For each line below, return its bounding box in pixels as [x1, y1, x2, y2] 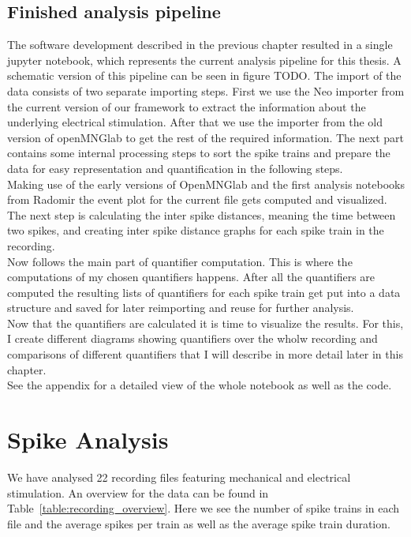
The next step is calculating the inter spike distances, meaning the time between [7, 206, 396, 223]
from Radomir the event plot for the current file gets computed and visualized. [7, 191, 387, 208]
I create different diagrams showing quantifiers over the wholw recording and [7, 330, 378, 347]
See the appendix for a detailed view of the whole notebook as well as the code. [7, 377, 392, 393]
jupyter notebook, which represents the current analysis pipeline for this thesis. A [7, 51, 402, 68]
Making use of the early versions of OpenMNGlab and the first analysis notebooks [7, 175, 405, 192]
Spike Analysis [7, 423, 169, 456]
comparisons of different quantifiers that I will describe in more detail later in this [7, 346, 403, 362]
